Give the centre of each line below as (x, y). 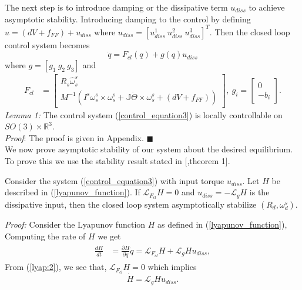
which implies (172, 267)
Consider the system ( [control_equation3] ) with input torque (115, 180)
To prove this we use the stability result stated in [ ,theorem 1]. (118, 160)
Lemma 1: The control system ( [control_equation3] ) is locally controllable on (144, 114)
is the (259, 192)
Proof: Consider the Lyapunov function (75, 224)
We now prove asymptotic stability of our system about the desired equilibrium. (149, 149)
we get (109, 236)
